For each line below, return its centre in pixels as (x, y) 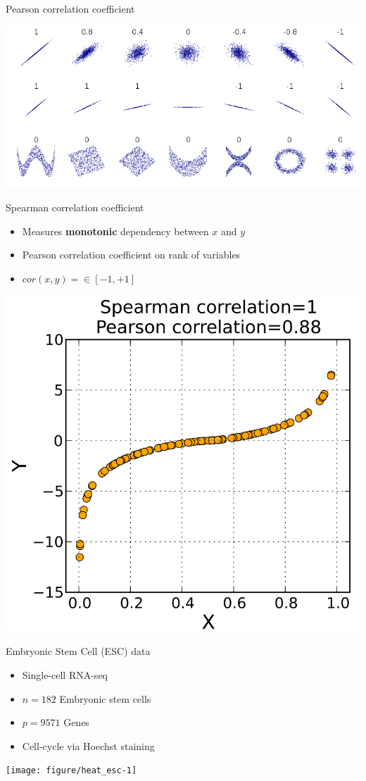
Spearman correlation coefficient (75, 207)
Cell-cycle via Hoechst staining (88, 745)
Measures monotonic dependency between (115, 231)
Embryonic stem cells (105, 698)
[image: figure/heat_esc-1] (71, 771)
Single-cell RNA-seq (65, 674)
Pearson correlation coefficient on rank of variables (131, 255)
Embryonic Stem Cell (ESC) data (78, 651)
